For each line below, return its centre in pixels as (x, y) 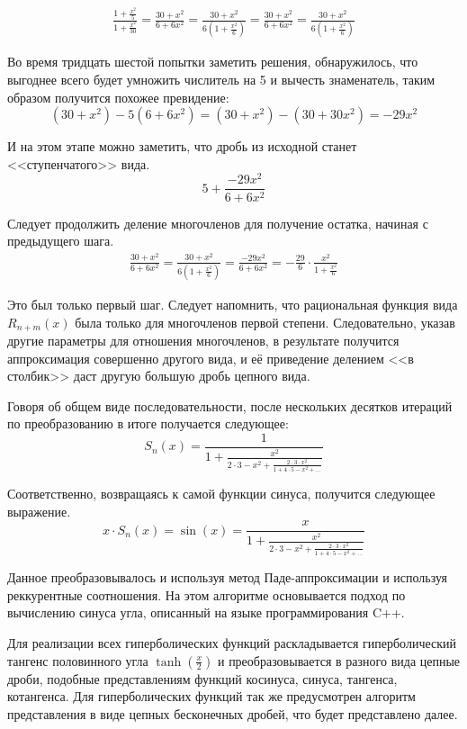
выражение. (39, 511)
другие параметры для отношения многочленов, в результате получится (203, 340)
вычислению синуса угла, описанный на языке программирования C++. (206, 612)
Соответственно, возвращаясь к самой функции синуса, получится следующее (221, 493)
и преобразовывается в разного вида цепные (339, 660)
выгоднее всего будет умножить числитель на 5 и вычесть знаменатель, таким (221, 80)
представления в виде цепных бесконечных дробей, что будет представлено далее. (233, 713)
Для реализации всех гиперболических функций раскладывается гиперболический (232, 643)
